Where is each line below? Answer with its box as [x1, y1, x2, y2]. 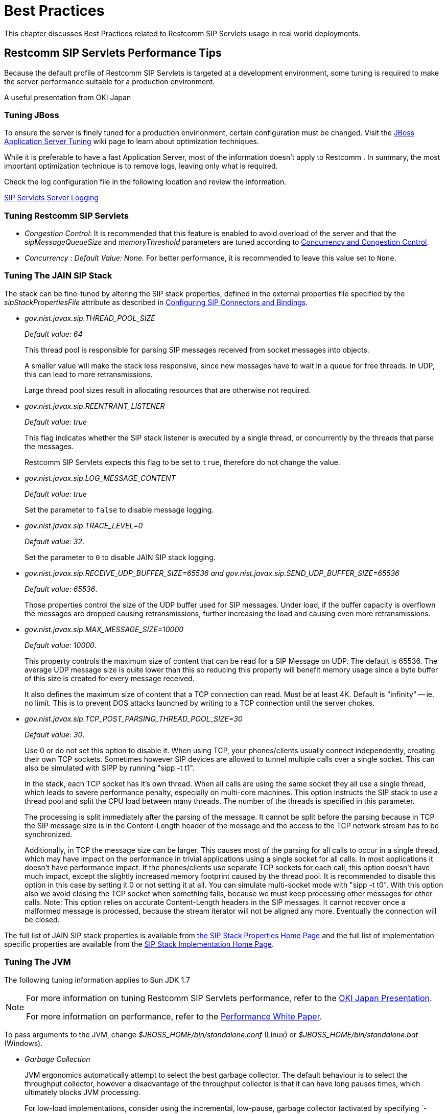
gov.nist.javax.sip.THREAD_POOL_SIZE [25, 313, 155, 322]
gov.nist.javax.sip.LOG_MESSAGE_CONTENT [25, 473, 176, 482]
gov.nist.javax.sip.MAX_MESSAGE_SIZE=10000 [25, 624, 184, 634]
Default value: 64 [25, 329, 83, 338]
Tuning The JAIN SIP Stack [4, 270, 112, 281]
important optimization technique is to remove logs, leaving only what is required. [4, 161, 278, 171]
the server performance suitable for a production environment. [4, 77, 215, 86]
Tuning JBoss [4, 109, 59, 120]
